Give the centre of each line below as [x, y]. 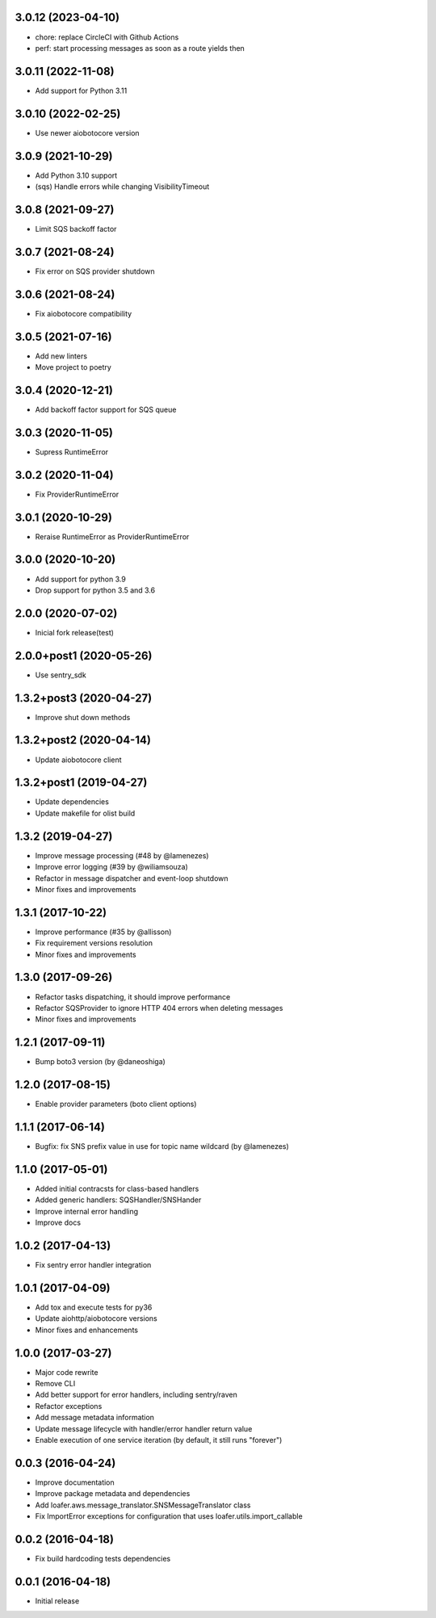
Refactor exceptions [69, 1406]
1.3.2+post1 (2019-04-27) [81, 783]
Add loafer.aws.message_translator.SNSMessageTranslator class [143, 1505]
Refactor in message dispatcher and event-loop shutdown [132, 878]
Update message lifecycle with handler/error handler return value [144, 1428]
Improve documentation [75, 1482]
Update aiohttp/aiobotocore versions [96, 1318]
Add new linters [61, 356]
